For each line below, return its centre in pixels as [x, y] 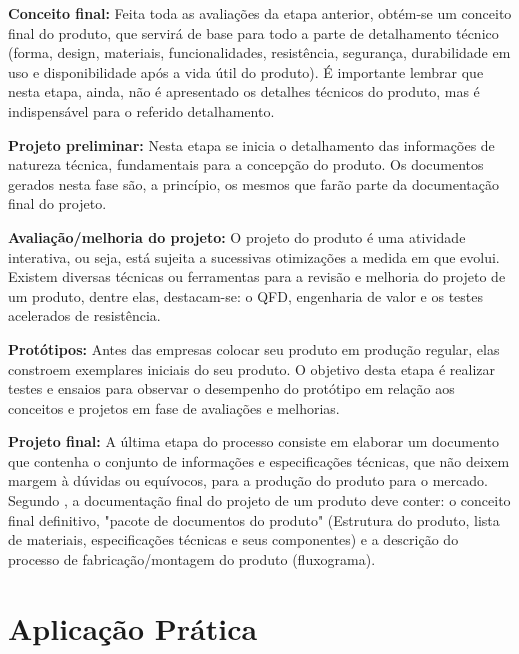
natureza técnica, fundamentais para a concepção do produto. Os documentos [246, 164]
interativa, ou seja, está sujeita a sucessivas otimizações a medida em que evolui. [254, 256]
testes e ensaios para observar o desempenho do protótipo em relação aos [231, 388]
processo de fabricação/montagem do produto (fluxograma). [192, 558]
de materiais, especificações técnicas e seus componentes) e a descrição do [233, 539]
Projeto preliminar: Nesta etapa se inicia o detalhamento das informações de [251, 144]
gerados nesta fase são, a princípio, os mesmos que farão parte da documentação [254, 183]
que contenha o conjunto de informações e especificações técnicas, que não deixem [259, 460]
